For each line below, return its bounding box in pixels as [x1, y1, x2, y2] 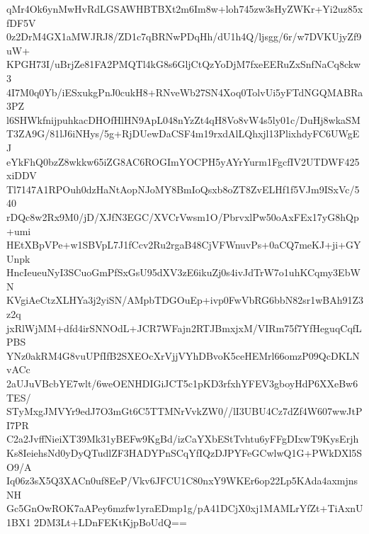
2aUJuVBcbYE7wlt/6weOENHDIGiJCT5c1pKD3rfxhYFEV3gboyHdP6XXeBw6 [6, 376, 358, 391]
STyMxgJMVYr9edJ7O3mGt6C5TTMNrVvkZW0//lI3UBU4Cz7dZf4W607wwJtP [6, 404, 363, 419]
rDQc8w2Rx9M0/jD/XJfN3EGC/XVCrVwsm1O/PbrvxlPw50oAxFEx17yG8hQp [6, 209, 359, 224]
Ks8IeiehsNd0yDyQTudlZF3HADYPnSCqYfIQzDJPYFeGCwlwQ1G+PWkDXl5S [6, 445, 363, 460]
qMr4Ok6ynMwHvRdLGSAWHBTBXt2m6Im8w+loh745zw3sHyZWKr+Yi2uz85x [6, 1, 363, 16]
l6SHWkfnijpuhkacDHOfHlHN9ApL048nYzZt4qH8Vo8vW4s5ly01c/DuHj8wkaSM [6, 112, 361, 127]
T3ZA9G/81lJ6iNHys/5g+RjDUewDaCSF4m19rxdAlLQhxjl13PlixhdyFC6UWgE [6, 126, 360, 141]
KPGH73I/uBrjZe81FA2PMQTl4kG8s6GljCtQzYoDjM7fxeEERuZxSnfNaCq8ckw [6, 57, 361, 72]
